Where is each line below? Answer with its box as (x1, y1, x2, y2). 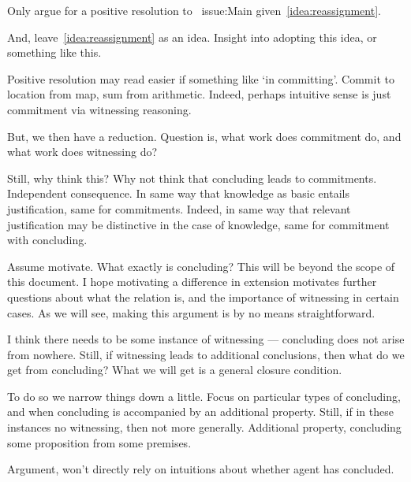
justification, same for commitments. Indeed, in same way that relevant (7, 200, 351, 217)
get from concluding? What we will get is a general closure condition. (7, 361, 342, 378)
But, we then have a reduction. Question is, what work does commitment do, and (7, 128, 402, 144)
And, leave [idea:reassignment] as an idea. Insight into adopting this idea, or (7, 28, 377, 45)
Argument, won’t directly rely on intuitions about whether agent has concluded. (7, 461, 394, 477)
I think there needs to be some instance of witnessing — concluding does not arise (7, 331, 405, 347)
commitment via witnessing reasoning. (7, 101, 192, 117)
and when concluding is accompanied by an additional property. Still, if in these (7, 403, 394, 420)
